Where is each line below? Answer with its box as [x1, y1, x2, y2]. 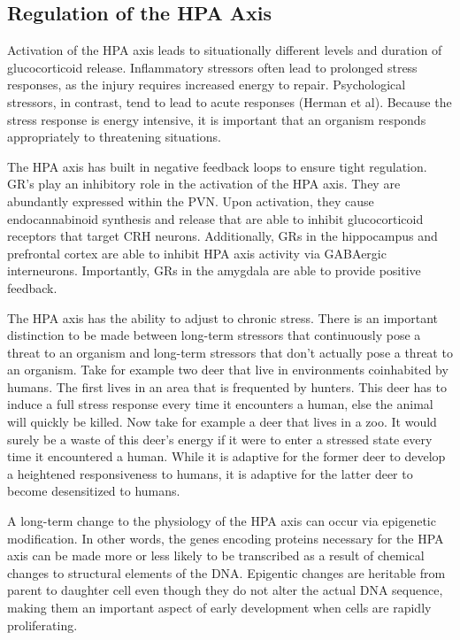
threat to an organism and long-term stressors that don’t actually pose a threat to [7, 343, 453, 361]
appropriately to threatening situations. [7, 127, 221, 146]
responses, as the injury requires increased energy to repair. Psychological [7, 75, 406, 94]
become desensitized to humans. [7, 482, 180, 500]
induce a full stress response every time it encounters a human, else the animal [7, 395, 433, 413]
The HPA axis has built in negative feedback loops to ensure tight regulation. [7, 157, 427, 175]
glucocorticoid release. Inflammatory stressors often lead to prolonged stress [7, 58, 418, 76]
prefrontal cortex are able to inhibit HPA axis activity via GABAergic [7, 243, 387, 262]
